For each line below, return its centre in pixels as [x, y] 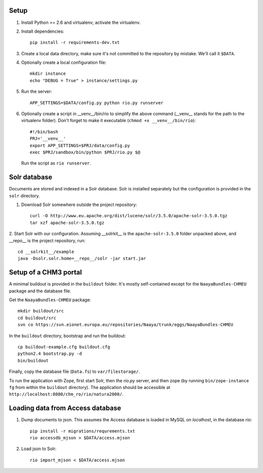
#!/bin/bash [44, 132]
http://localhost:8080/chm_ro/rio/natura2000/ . [66, 394]
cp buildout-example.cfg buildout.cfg [64, 347]
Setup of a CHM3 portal [46, 273]
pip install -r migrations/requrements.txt [83, 431]
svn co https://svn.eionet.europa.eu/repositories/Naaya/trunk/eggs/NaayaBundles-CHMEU [126, 325]
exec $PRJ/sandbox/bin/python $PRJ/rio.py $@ [85, 152]
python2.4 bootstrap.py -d [50, 354]
